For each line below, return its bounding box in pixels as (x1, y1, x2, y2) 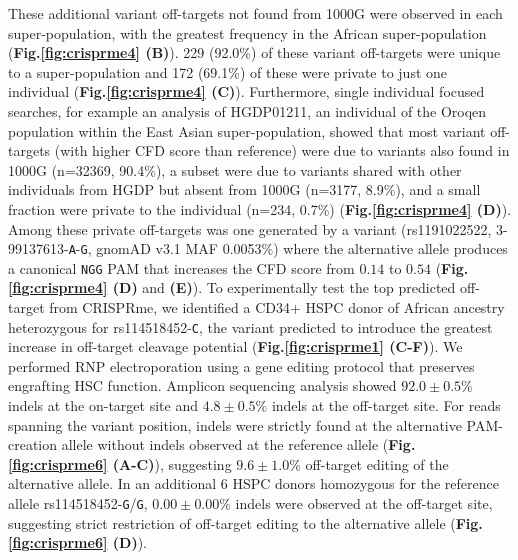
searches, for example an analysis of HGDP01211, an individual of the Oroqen (8, 100, 487, 121)
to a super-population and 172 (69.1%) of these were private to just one (8, 61, 448, 82)
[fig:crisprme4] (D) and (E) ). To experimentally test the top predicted (8, 277, 456, 298)
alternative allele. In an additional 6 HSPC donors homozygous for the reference (8, 473, 499, 494)
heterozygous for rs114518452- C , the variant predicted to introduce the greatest (8, 316, 493, 337)
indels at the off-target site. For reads (271, 395, 501, 416)
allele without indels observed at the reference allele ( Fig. (61, 434, 416, 455)
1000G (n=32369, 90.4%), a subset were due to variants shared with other (8, 159, 462, 180)
